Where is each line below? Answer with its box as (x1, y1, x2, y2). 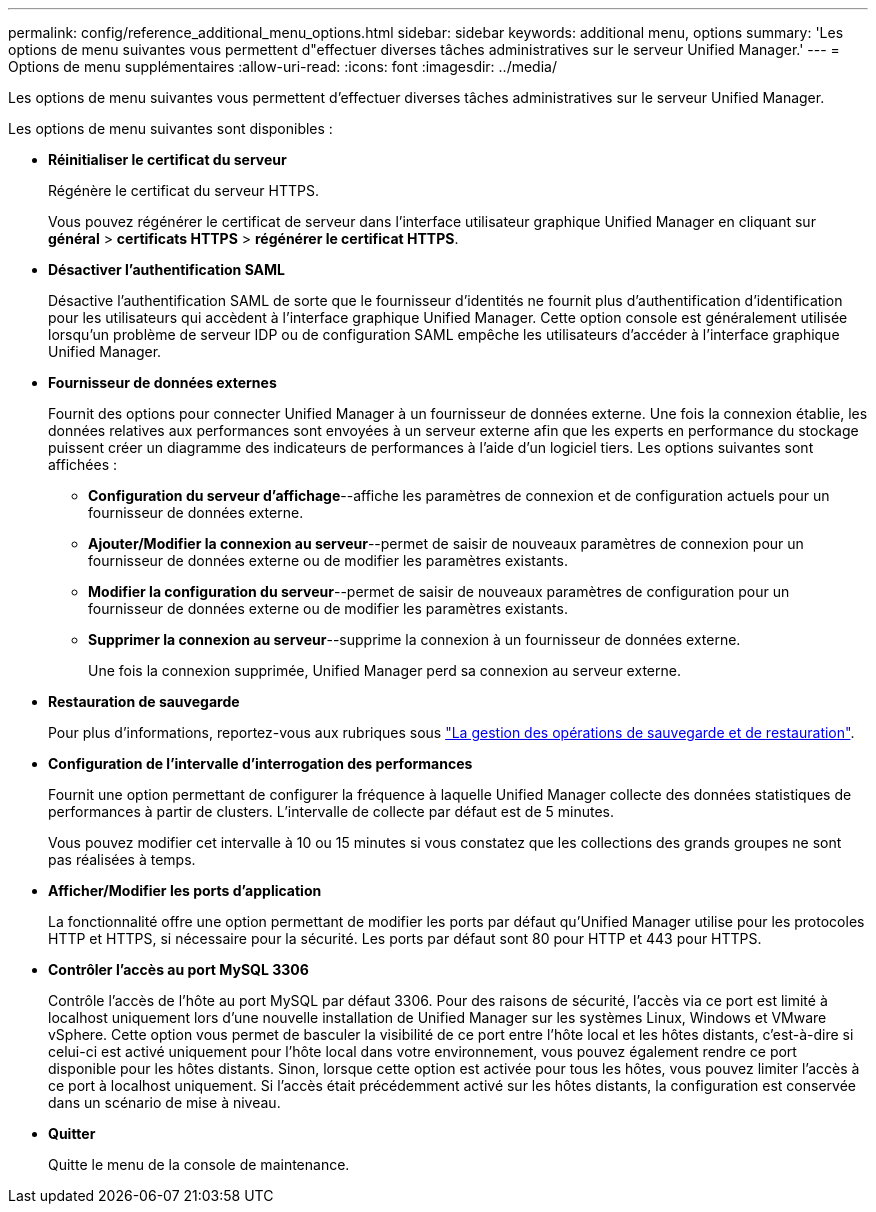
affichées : (48, 456, 118, 473)
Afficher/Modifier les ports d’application (48, 882, 322, 899)
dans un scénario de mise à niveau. (48, 1094, 281, 1111)
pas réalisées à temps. (48, 851, 196, 868)
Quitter (48, 1125, 96, 1142)
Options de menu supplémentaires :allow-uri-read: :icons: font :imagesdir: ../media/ (8, 58, 557, 75)
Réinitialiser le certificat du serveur (48, 151, 287, 168)
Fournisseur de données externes (48, 374, 277, 391)
